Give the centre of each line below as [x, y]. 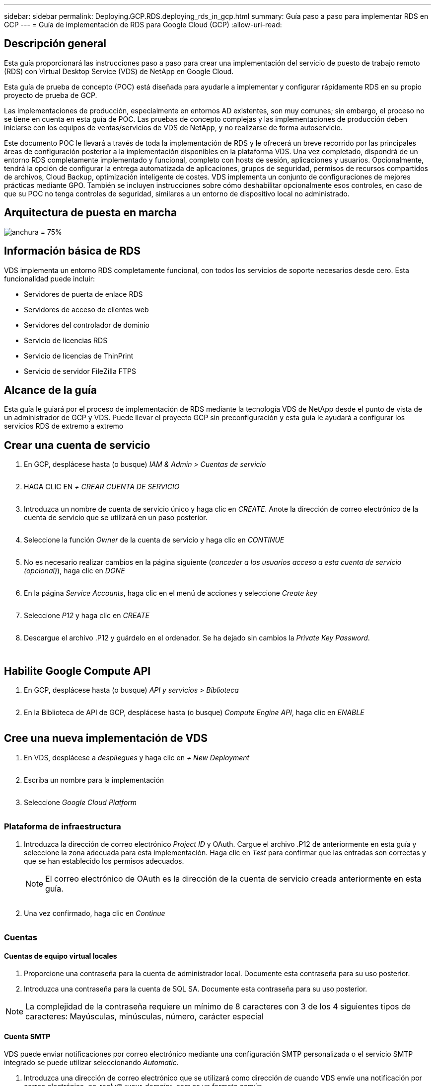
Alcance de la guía [50, 390]
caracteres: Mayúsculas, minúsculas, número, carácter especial [145, 1017]
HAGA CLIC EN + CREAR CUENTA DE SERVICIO [102, 487]
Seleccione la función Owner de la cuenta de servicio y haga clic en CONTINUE [154, 540]
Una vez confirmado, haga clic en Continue [95, 913]
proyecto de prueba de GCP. [51, 95]
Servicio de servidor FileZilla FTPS [80, 371]
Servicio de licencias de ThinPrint [79, 356]
